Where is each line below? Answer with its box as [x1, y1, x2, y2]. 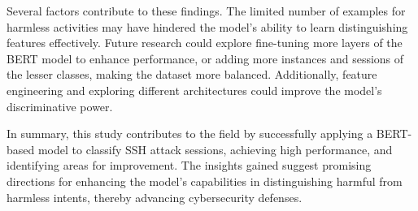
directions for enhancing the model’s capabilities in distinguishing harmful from [7, 172, 403, 189]
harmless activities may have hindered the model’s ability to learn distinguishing [7, 18, 408, 35]
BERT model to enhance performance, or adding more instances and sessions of [7, 50, 404, 67]
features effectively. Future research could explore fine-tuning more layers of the [7, 34, 403, 51]
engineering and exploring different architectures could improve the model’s [7, 81, 382, 98]
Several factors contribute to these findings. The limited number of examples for [7, 2, 406, 19]
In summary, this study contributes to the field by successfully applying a [7, 125, 373, 142]
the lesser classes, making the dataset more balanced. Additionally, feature [7, 66, 377, 83]
